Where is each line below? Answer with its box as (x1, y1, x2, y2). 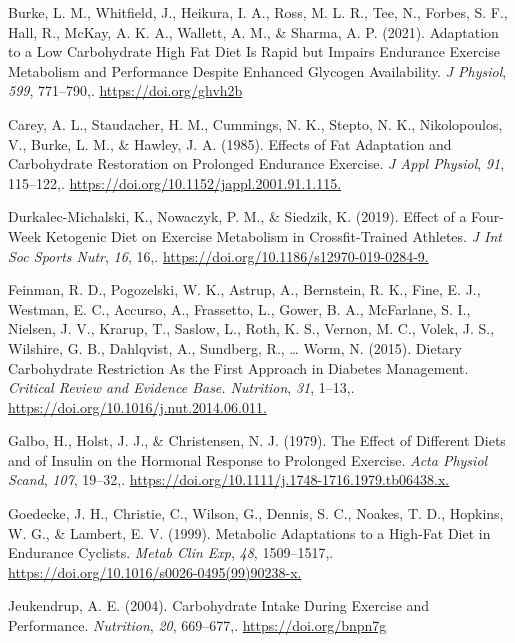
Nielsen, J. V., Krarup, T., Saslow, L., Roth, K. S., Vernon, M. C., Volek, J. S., (8, 318, 495, 339)
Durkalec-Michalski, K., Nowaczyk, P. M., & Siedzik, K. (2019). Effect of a (8, 206, 467, 227)
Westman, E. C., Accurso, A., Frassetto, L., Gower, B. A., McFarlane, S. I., (8, 298, 471, 319)
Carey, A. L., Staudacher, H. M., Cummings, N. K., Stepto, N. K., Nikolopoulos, (8, 113, 503, 134)
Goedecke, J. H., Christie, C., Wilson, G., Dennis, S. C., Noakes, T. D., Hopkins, (8, 503, 504, 524)
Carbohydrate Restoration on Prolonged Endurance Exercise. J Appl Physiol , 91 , (8, 153, 505, 174)
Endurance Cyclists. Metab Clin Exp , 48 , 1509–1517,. (8, 542, 334, 563)
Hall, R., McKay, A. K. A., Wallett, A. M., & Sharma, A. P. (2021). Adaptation (8, 21, 499, 42)
